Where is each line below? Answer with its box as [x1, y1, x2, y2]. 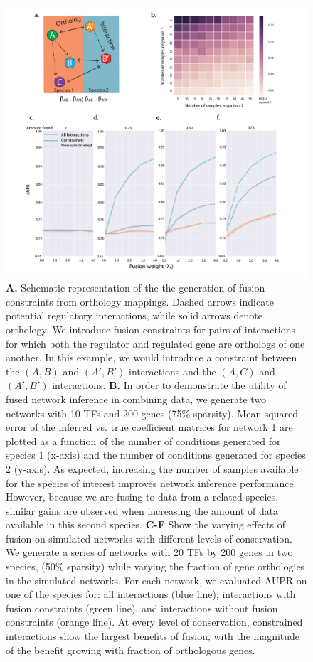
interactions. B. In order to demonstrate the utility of [52, 378, 287, 393]
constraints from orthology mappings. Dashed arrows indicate [6, 294, 274, 309]
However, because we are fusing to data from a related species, [6, 489, 279, 504]
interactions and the [129, 363, 216, 378]
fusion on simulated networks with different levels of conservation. [6, 530, 292, 545]
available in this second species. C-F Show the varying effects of [6, 517, 286, 532]
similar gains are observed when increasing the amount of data [6, 503, 279, 518]
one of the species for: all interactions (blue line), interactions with [6, 587, 296, 602]
